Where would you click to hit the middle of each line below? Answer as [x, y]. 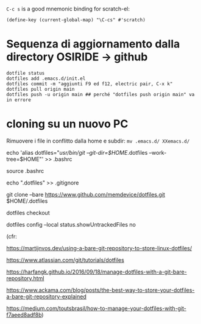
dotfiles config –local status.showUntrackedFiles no [71, 224]
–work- [158, 152]
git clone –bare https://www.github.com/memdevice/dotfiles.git [86, 194]
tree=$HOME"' [25, 159]
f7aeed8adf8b [24, 315]
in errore [19, 100]
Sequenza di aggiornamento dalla [93, 44]
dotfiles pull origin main [41, 89]
